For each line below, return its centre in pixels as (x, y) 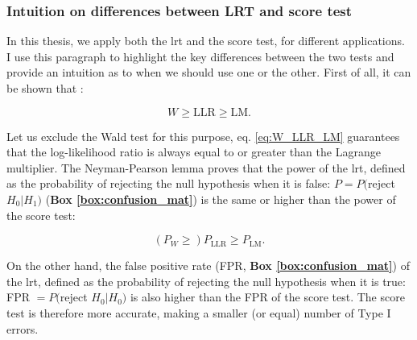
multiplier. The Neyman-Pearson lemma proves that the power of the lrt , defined (206, 167)
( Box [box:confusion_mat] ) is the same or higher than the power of (221, 199)
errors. (23, 328)
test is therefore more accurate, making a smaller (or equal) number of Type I (199, 312)
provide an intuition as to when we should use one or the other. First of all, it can (209, 72)
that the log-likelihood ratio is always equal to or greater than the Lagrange (194, 152)
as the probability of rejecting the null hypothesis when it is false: (169, 183)
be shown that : (45, 88)
